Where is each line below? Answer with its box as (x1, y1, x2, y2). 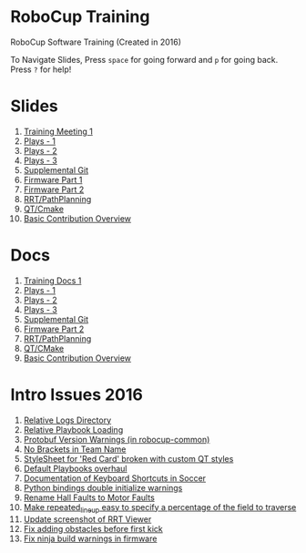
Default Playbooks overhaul (23, 463, 127, 474)
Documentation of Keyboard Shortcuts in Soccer (23, 472, 207, 484)
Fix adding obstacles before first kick (23, 523, 163, 534)
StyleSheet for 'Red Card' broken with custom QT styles (23, 453, 234, 464)
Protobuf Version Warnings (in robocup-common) (23, 434, 210, 445)
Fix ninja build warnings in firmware (23, 533, 158, 544)
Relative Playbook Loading (23, 424, 124, 435)
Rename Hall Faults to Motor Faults (23, 492, 156, 503)
